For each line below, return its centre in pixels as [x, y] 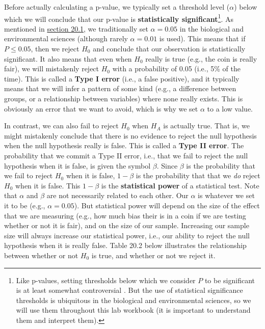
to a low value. [230, 108]
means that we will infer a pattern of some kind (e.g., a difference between [120, 88]
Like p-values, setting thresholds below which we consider [106, 280]
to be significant [230, 280]
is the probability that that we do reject [198, 175]
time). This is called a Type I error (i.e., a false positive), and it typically [122, 78]
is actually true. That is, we [206, 126]
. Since [167, 165]
